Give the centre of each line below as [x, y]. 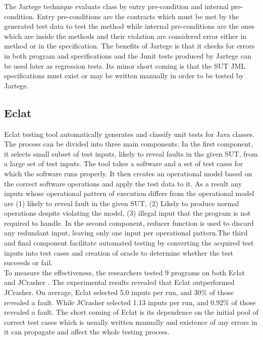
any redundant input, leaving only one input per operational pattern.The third [126, 233]
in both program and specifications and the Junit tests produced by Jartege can [128, 55]
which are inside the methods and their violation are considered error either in [125, 36]
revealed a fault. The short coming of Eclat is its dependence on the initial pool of [131, 312]
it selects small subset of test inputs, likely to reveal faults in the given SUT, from [131, 153]
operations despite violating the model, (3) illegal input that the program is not [127, 213]
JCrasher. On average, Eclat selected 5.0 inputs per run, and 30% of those [119, 292]
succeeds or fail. [29, 262]
